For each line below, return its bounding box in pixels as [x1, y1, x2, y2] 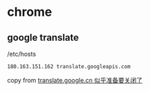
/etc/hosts [7, 50, 36, 58]
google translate [7, 32, 79, 43]
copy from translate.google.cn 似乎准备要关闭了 [7, 77, 143, 84]
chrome [7, 4, 53, 20]
